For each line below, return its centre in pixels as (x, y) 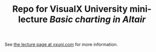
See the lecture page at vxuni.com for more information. (61, 45)
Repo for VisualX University (70, 9)
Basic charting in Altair (97, 19)
